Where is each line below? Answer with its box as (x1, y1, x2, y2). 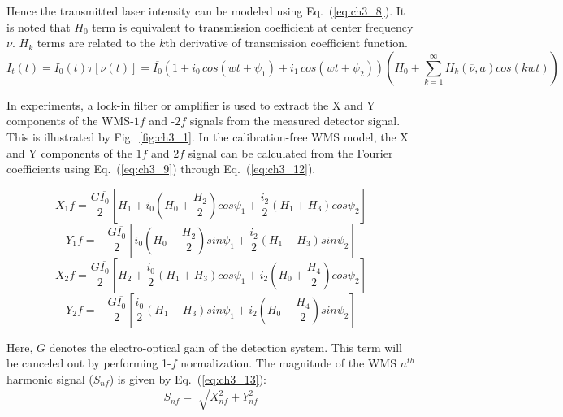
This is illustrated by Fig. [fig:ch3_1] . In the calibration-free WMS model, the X (6, 128, 409, 145)
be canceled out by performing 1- (6, 354, 171, 371)
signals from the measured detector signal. (189, 112, 401, 129)
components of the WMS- (6, 112, 134, 129)
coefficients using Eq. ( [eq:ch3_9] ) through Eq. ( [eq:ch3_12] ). (6, 160, 316, 177)
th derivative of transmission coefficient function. (165, 34, 408, 51)
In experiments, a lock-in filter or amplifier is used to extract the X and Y (6, 96, 375, 113)
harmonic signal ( (6, 370, 93, 387)
